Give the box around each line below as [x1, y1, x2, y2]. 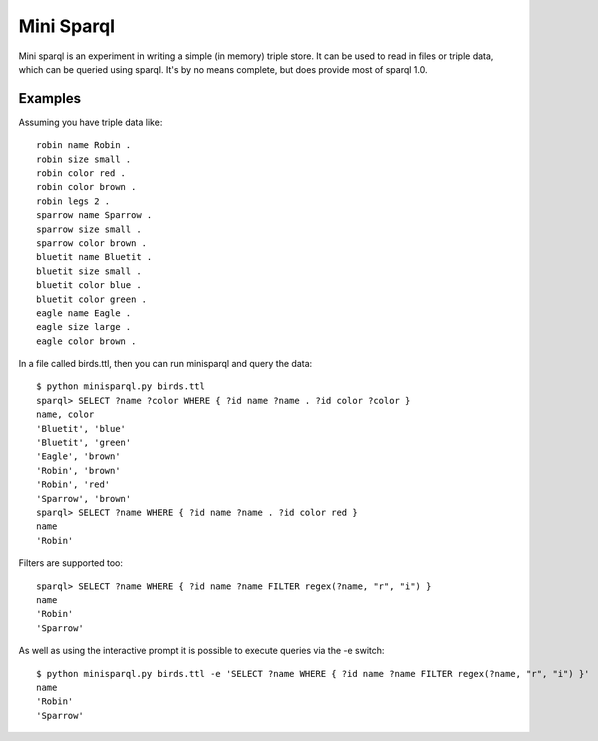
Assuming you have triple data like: [18, 116, 163, 128]
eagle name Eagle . [36, 307, 132, 319]
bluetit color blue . [36, 280, 142, 291]
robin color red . [36, 168, 127, 179]
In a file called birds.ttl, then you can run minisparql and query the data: [18, 358, 313, 370]
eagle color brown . [36, 335, 137, 347]
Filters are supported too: [18, 557, 124, 569]
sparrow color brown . [36, 237, 148, 249]
